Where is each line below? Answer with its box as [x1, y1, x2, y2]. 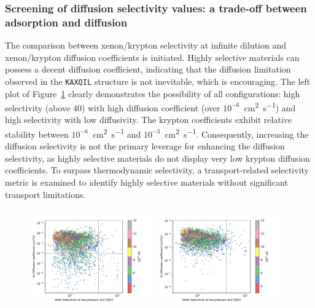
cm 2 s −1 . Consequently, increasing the [165, 126, 309, 140]
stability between [5, 127, 69, 140]
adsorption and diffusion [5, 14, 128, 30]
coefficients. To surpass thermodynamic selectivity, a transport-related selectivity [5, 164, 309, 176]
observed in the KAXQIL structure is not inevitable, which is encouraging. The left [5, 74, 311, 87]
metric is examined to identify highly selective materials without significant [5, 176, 288, 189]
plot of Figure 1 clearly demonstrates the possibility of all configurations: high [5, 87, 300, 100]
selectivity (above [5, 101, 71, 114]
